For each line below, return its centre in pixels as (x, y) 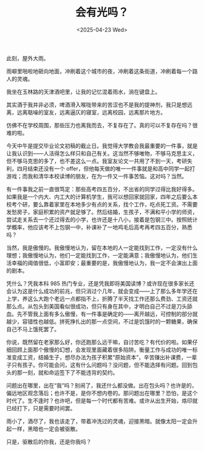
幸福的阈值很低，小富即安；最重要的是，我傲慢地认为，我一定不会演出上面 (104, 263)
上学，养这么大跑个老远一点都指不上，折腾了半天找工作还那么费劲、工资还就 (102, 298)
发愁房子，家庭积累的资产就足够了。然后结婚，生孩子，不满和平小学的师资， (102, 212)
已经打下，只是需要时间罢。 (41, 408)
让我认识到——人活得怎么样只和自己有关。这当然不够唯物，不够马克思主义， (102, 153)
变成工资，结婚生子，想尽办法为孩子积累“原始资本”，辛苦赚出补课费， (99, 357)
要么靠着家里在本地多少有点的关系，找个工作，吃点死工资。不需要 (115, 204)
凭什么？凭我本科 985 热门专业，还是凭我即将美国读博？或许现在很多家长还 (100, 283)
